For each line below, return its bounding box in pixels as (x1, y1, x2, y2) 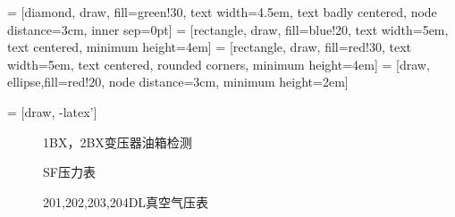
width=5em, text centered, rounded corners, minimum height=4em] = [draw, (7, 54, 430, 73)
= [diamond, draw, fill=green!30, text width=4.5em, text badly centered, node (7, 3, 437, 21)
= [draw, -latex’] (7, 102, 97, 121)
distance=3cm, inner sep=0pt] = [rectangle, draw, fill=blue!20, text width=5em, (7, 20, 449, 38)
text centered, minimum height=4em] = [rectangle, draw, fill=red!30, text (7, 38, 412, 56)
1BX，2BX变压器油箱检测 (43, 132, 192, 151)
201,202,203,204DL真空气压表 (43, 192, 209, 211)
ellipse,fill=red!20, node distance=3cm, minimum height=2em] (7, 72, 349, 91)
